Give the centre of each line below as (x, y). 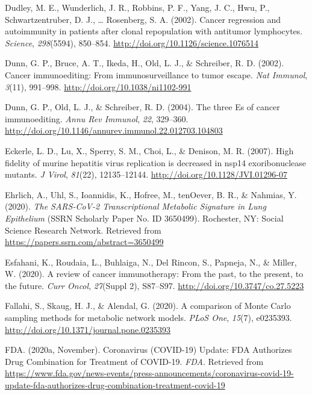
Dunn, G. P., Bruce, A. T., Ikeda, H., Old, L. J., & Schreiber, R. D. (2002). (145, 63)
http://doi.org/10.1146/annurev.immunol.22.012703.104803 (114, 130)
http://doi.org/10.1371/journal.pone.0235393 (88, 329)
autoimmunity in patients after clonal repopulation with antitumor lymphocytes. (154, 31)
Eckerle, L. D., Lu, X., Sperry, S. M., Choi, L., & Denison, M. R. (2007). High (149, 150)
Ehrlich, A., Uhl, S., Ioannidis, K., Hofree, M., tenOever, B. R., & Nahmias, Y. (151, 194)
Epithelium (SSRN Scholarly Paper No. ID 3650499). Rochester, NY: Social (144, 218)
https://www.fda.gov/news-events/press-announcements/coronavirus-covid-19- (149, 373)
